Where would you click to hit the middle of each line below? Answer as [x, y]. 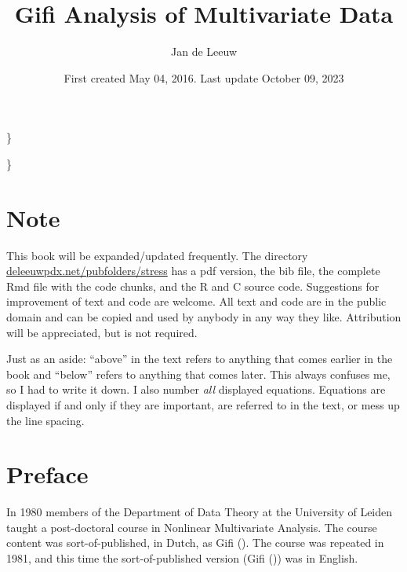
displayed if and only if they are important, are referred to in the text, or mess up [203, 404]
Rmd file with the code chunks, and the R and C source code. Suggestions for [193, 286]
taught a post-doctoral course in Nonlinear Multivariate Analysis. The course [192, 527]
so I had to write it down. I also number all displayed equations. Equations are [196, 389]
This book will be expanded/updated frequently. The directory [157, 255]
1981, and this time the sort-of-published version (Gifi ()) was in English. [182, 558]
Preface [47, 474]
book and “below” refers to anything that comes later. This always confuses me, [198, 374]
